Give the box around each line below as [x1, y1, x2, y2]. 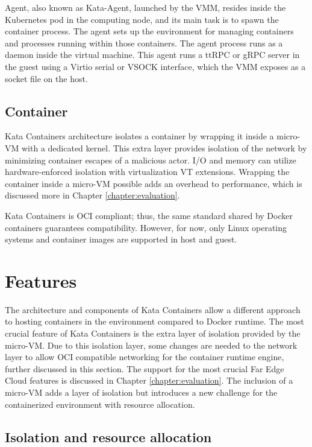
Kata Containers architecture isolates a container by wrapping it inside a [5, 130, 274, 142]
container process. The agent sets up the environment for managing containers [5, 25, 294, 37]
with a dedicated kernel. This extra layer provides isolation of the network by [21, 141, 307, 154]
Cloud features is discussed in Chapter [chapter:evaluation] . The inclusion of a [5, 374, 293, 387]
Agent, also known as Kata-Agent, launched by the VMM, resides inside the [5, 1, 286, 13]
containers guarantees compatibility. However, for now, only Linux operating [5, 221, 287, 233]
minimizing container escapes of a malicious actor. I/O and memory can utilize [5, 153, 296, 166]
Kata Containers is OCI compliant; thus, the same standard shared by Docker [5, 209, 293, 221]
